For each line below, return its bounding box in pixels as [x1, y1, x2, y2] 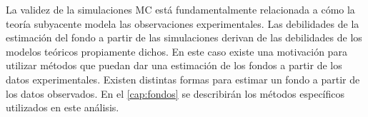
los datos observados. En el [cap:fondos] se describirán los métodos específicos [6, 86, 345, 101]
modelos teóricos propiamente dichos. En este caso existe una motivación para [6, 44, 347, 58]
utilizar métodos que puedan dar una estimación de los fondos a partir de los [6, 58, 342, 73]
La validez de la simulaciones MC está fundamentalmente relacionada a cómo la [6, 2, 355, 16]
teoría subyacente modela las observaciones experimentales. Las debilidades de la [6, 16, 359, 31]
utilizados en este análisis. [6, 100, 119, 115]
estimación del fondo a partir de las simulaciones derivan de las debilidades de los [6, 30, 362, 45]
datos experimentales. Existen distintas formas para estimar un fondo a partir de [6, 71, 360, 86]
